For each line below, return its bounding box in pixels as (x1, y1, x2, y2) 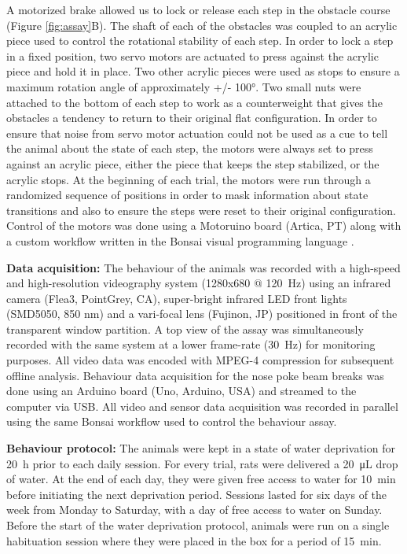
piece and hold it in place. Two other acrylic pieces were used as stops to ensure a (6, 63, 400, 79)
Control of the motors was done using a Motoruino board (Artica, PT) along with (6, 217, 401, 234)
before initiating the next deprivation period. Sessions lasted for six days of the (6, 486, 387, 502)
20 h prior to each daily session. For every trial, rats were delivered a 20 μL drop (6, 455, 398, 471)
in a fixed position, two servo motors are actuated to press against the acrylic (6, 47, 379, 64)
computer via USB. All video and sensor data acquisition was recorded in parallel (6, 397, 398, 414)
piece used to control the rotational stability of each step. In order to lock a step (6, 32, 394, 49)
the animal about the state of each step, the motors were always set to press (6, 140, 373, 157)
